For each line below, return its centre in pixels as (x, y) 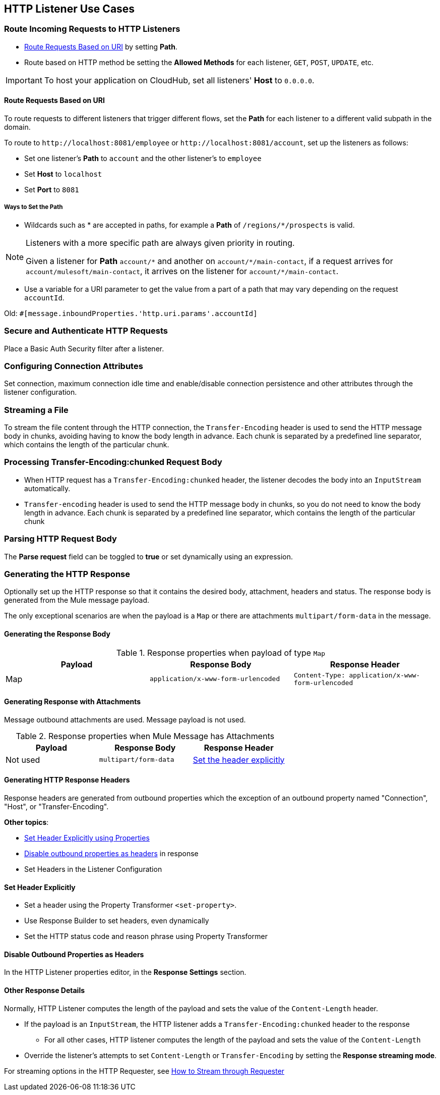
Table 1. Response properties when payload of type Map (221, 653)
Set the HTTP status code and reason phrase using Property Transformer (146, 936)
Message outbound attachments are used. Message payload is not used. (125, 719)
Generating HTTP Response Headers (67, 780)
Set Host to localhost (63, 174)
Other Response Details (45, 990)
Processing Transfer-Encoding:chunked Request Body (113, 462)
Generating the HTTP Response (67, 574)
